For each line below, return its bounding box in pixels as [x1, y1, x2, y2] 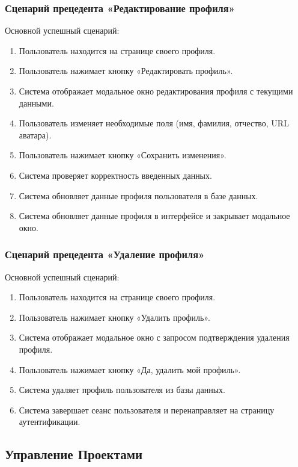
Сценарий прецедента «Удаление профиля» [5, 247, 205, 262]
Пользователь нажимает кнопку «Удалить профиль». [19, 311, 210, 323]
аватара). [19, 128, 52, 141]
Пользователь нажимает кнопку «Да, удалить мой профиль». [19, 363, 241, 376]
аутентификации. [19, 415, 81, 428]
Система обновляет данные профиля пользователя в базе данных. [19, 189, 258, 202]
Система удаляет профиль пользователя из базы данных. [19, 383, 225, 396]
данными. [19, 96, 54, 109]
